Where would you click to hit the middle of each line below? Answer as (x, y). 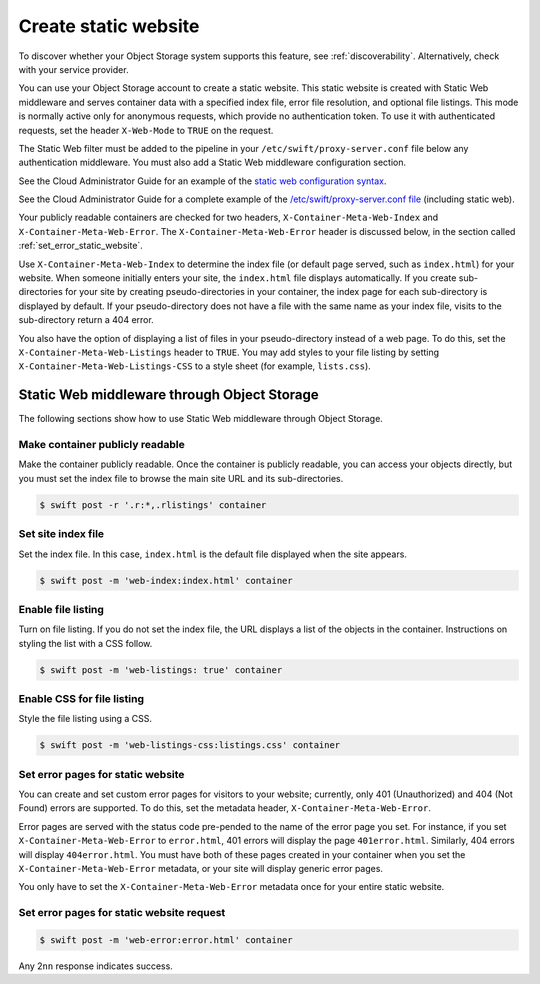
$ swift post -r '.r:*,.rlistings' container (153, 504)
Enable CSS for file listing (81, 698)
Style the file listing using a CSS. (85, 719)
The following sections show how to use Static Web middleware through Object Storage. (201, 419)
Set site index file (61, 534)
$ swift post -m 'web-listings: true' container (161, 669)
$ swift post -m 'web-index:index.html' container (166, 580)
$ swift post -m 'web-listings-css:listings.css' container (190, 745)
